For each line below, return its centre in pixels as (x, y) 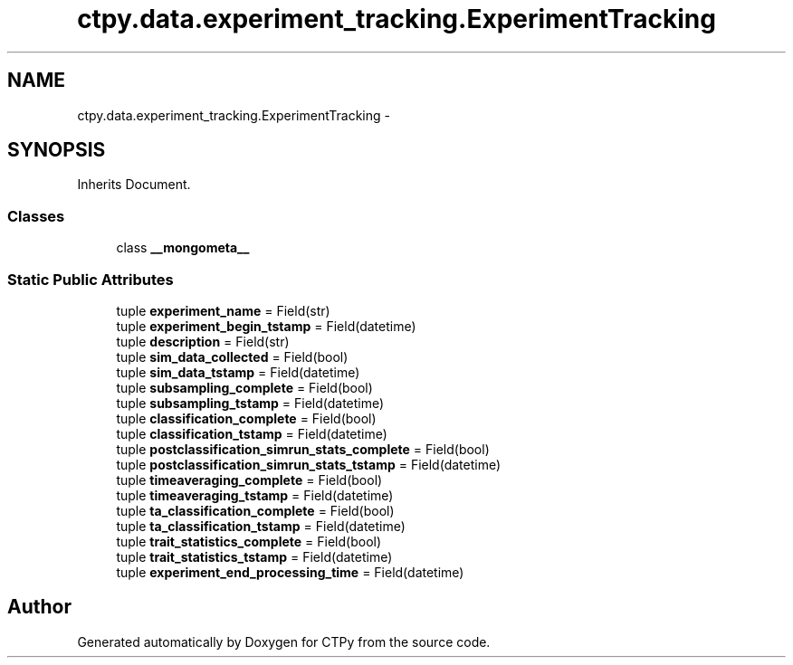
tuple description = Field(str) (203, 341)
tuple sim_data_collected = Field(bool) (232, 356)
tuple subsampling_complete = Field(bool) (244, 387)
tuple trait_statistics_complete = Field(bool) (249, 541)
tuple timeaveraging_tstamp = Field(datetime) (255, 495)
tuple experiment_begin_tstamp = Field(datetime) (266, 326)
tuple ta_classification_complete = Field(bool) (255, 510)
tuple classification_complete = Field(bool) (246, 418)
